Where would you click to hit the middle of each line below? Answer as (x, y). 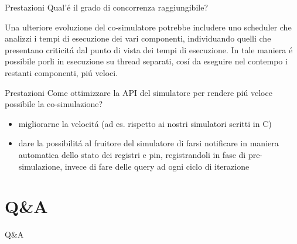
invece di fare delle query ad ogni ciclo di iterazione (157, 166)
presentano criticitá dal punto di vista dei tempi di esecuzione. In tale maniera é (149, 49)
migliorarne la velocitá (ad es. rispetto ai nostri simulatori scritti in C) (145, 123)
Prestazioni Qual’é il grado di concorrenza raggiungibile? (107, 7)
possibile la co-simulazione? (54, 104)
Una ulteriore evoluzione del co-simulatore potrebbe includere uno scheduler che (148, 27)
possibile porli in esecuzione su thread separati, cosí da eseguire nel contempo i (146, 61)
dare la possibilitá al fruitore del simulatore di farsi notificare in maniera (148, 143)
